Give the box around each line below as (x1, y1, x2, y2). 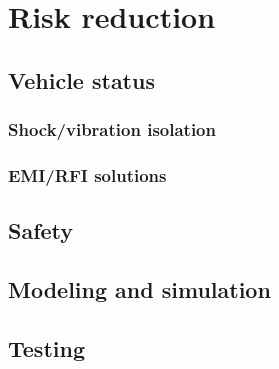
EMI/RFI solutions (8, 162, 167, 187)
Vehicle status (8, 64, 155, 95)
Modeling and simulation (8, 274, 271, 305)
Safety (8, 215, 74, 246)
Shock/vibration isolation (8, 117, 216, 142)
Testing (8, 332, 85, 363)
